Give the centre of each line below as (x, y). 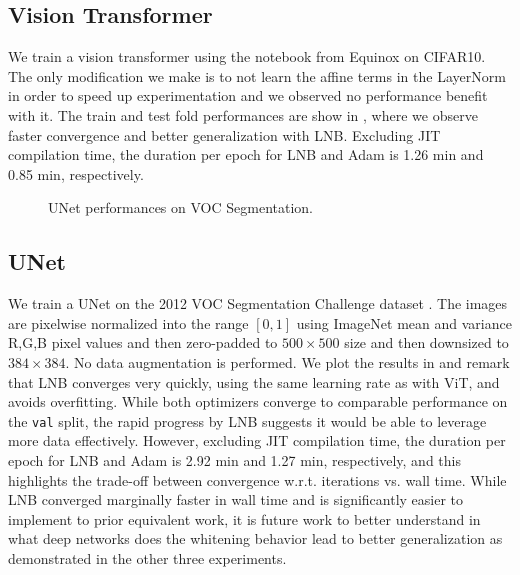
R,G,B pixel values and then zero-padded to (143, 342)
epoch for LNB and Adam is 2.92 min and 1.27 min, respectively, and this (234, 459)
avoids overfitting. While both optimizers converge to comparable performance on (258, 401)
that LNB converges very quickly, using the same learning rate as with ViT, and (254, 381)
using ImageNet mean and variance (404, 322)
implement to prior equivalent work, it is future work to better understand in (244, 518)
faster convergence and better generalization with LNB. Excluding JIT (224, 134)
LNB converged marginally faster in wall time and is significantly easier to (236, 499)
